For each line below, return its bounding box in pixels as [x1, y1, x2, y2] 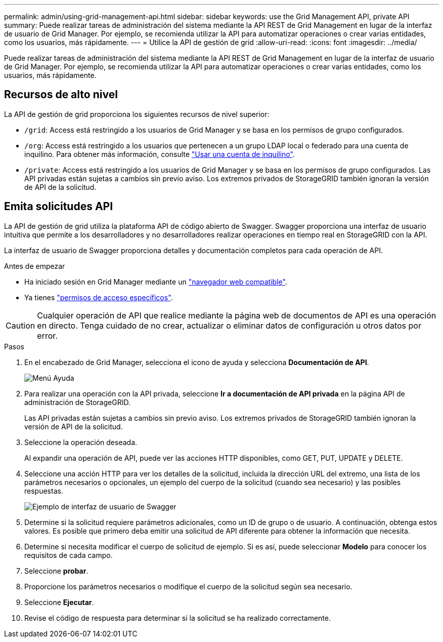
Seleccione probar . [24, 566, 88, 575]
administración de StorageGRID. [24, 397, 130, 407]
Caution [6, 320, 35, 331]
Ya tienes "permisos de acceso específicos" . [24, 293, 173, 302]
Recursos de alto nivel [4, 88, 118, 101]
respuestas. [24, 486, 63, 495]
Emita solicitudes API [4, 200, 113, 213]
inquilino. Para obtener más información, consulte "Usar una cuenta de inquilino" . [24, 149, 295, 158]
